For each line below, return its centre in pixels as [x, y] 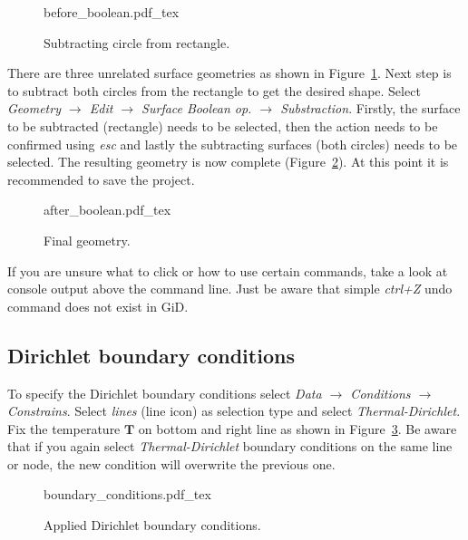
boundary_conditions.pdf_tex [127, 494]
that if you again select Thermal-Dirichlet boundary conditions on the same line [230, 446]
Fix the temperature [64, 428]
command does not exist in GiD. [98, 306]
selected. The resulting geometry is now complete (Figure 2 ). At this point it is [228, 162]
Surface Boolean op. [197, 108]
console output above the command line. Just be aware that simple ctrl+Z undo [230, 289]
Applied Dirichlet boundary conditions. [152, 525]
